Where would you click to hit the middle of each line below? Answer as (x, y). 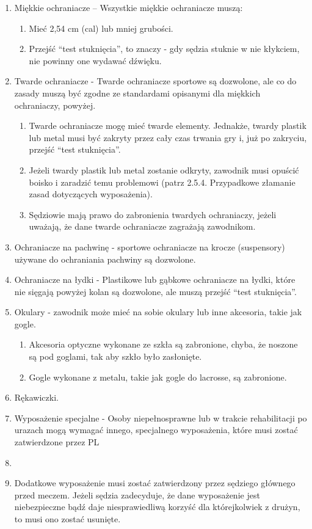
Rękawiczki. (36, 397)
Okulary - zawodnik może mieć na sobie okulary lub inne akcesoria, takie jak (158, 312)
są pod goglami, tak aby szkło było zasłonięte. (115, 356)
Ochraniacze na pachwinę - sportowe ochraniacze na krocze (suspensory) (150, 246)
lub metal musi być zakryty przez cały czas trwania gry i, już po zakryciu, (168, 137)
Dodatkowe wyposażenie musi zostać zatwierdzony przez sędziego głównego (155, 483)
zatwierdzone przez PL (57, 442)
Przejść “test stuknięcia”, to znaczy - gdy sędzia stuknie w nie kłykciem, (164, 49)
